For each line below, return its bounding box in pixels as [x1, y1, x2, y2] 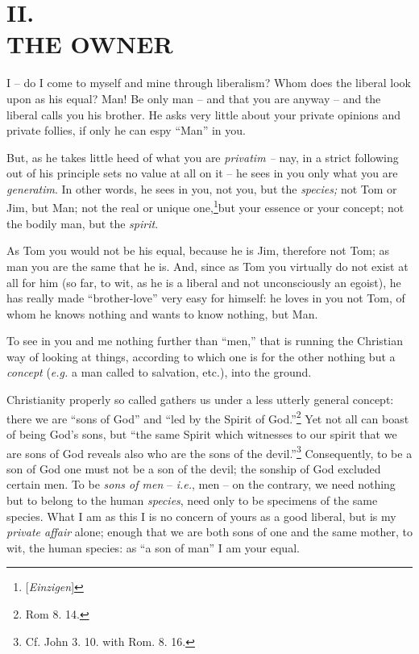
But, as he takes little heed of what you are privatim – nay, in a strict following [6, 148, 399, 165]
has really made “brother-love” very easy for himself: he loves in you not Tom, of [6, 290, 405, 306]
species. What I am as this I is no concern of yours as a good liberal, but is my [6, 507, 396, 524]
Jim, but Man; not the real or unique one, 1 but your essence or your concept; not [6, 197, 404, 216]
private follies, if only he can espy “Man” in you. [6, 122, 246, 139]
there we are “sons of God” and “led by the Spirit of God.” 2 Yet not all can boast [6, 407, 409, 427]
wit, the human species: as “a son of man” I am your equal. [6, 539, 300, 556]
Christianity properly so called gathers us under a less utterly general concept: [6, 391, 394, 408]
